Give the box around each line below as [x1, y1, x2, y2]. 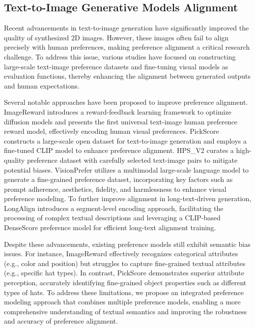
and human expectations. [4, 80, 80, 90]
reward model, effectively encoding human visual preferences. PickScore [4, 126, 219, 136]
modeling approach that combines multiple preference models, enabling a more [4, 297, 241, 307]
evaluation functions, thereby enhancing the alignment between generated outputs [4, 71, 251, 81]
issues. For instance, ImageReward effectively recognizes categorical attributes [4, 248, 238, 259]
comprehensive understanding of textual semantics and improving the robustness [4, 306, 247, 316]
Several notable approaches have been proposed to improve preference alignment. [4, 97, 248, 107]
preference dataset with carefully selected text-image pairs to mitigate [27, 154, 238, 165]
